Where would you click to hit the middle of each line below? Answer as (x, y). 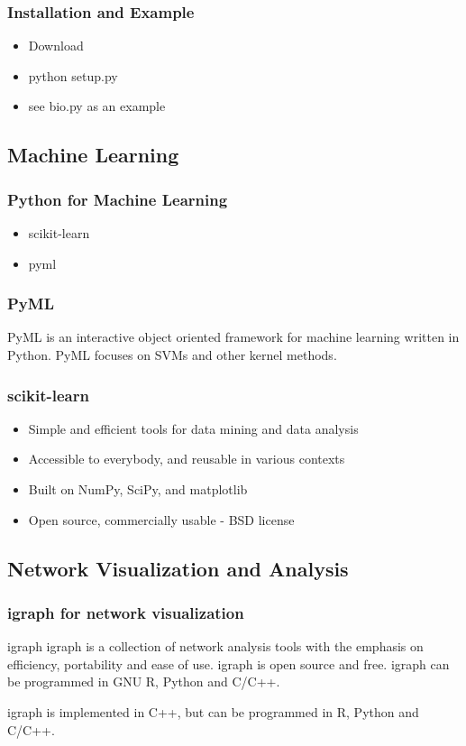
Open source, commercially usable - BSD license (161, 519)
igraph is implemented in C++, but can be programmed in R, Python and (213, 711)
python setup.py (73, 75)
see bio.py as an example (97, 106)
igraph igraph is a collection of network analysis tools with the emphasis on (215, 646)
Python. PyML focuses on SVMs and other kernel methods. (172, 355)
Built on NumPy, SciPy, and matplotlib (138, 489)
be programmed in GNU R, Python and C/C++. (144, 682)
